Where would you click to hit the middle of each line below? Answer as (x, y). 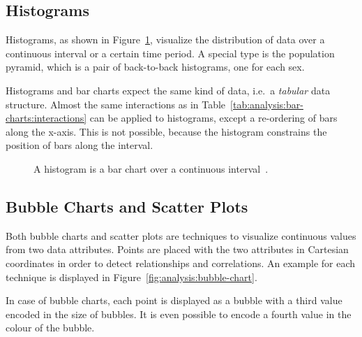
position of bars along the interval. (80, 145)
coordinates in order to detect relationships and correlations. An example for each (181, 263)
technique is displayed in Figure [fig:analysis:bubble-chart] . (131, 277)
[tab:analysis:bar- (267, 104)
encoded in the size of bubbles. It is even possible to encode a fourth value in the (179, 314)
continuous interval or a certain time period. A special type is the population (170, 53)
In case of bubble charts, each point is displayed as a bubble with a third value (174, 300)
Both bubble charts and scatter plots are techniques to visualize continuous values (181, 235)
